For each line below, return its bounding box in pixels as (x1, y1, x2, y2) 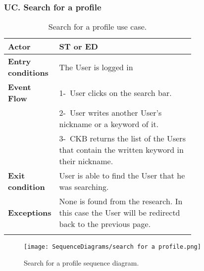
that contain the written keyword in (59, 144, 184, 156)
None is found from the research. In (59, 195, 183, 207)
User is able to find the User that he (59, 170, 185, 181)
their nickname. (59, 155, 113, 167)
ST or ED (59, 41, 98, 52)
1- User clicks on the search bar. (59, 87, 172, 98)
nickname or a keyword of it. (59, 118, 159, 130)
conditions (8, 67, 49, 79)
